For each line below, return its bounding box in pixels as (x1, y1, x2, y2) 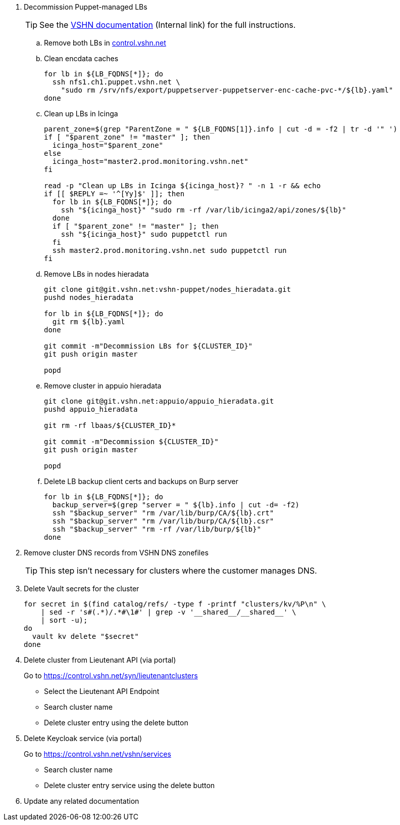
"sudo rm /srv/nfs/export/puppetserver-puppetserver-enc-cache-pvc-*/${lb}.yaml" (61, 86, 393, 94)
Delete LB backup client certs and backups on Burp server (44, 477, 238, 486)
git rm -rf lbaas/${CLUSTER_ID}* (44, 421, 176, 429)
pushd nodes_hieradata (44, 293, 134, 301)
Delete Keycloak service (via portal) (24, 734, 142, 743)
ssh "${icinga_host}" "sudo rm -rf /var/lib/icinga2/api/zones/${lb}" (61, 206, 346, 214)
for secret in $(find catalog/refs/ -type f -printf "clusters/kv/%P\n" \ (24, 600, 326, 608)
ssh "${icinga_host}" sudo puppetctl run (61, 230, 227, 238)
